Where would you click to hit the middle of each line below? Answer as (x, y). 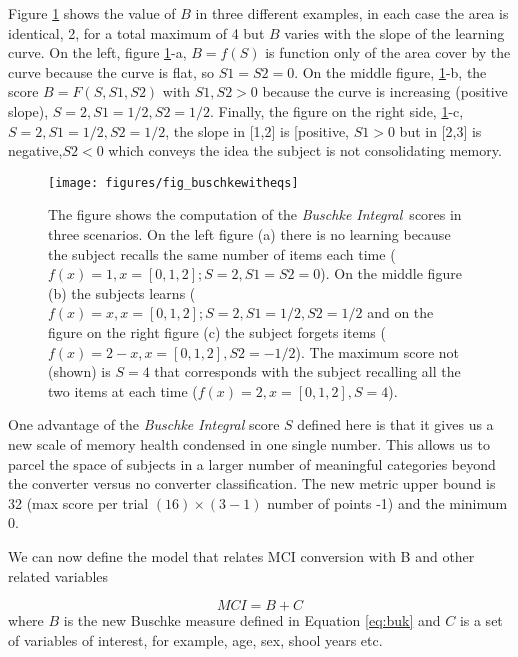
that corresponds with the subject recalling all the (307, 371)
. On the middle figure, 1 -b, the (390, 71)
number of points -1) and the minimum (387, 502)
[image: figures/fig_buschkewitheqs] (173, 182)
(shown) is (79, 371)
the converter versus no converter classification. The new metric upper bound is (252, 483)
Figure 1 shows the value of (92, 13)
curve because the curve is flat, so (111, 71)
